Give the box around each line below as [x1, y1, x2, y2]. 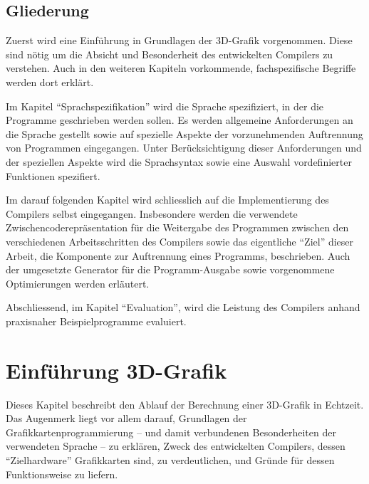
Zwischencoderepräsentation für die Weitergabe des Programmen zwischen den [6, 220, 349, 235]
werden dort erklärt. [6, 74, 94, 89]
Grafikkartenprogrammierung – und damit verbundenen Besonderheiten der [6, 424, 336, 439]
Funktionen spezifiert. [6, 168, 100, 183]
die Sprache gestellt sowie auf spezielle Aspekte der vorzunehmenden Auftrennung [6, 126, 363, 141]
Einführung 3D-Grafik [6, 355, 227, 384]
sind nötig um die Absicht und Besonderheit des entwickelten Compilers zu [6, 46, 333, 61]
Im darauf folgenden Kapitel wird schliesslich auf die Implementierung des [6, 192, 329, 207]
